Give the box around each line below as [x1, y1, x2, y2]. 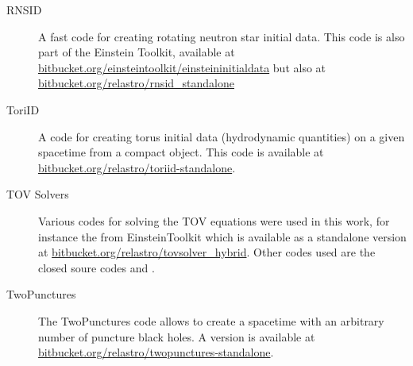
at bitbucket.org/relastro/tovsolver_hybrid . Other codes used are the [38, 244, 376, 260]
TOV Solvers [6, 186, 69, 202]
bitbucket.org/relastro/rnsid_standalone [38, 75, 234, 91]
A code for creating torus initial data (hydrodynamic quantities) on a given [38, 128, 405, 144]
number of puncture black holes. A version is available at [38, 328, 315, 345]
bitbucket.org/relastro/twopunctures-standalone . [38, 344, 274, 360]
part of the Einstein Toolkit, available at [38, 44, 235, 60]
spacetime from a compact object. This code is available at [38, 144, 324, 160]
